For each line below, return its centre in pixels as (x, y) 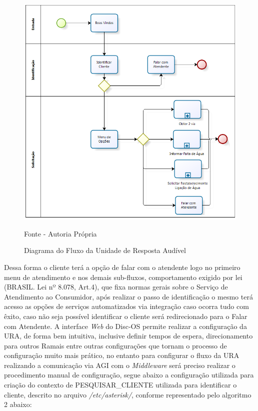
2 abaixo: (18, 404)
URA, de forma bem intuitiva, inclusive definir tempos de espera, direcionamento (128, 336)
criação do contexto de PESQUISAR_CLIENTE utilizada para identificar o (120, 385)
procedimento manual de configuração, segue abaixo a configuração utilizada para (129, 375)
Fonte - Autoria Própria (60, 233)
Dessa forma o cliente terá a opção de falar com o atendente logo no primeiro (122, 267)
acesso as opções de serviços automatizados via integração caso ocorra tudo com (126, 306)
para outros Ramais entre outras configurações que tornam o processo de (115, 345)
